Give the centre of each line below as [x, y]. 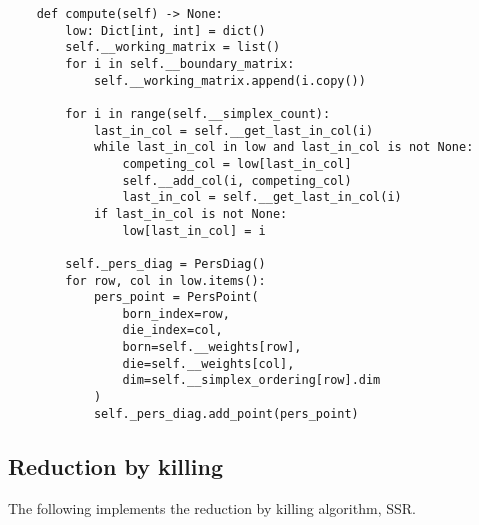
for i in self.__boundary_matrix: [180, 63]
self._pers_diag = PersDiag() [165, 263]
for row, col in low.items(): [165, 280]
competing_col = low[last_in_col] [237, 163]
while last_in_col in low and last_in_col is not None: [283, 147]
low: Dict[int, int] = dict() [165, 30]
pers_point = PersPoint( [176, 297]
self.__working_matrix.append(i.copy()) [229, 80]
